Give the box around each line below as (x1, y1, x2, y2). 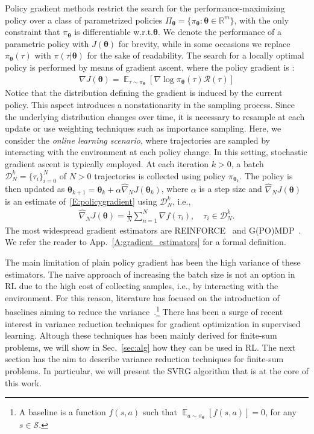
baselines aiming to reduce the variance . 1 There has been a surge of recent (5, 304, 283, 318)
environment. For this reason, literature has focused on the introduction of (5, 291, 280, 304)
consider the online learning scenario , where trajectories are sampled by (5, 133, 270, 146)
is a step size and (199, 182, 262, 195)
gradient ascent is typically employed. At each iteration (5, 158, 209, 170)
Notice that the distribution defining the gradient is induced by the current (5, 86, 283, 99)
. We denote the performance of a (157, 25, 281, 38)
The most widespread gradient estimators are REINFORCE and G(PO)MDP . (5, 223, 301, 236)
